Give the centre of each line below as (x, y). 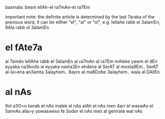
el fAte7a (24, 48)
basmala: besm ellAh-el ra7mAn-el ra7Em (48, 7)
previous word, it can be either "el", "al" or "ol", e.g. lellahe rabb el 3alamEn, (83, 22)
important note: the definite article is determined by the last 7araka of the (80, 17)
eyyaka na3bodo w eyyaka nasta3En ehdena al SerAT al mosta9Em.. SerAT (82, 66)
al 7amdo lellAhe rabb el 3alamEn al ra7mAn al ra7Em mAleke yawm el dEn (81, 61)
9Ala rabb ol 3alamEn (27, 27)
